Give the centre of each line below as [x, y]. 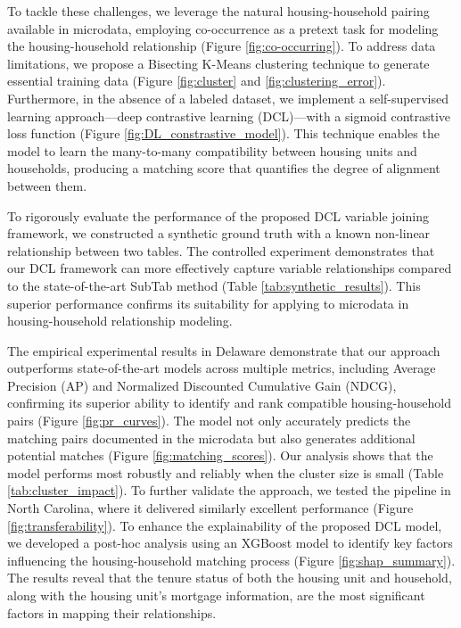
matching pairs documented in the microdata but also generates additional [211, 438]
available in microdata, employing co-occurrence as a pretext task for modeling [223, 28]
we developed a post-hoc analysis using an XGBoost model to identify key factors [230, 543]
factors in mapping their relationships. [112, 612]
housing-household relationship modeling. [120, 321]
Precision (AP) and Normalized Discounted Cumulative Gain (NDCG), [202, 385]
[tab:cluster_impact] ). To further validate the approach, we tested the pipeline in [229, 490]
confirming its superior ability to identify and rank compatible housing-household [229, 403]
